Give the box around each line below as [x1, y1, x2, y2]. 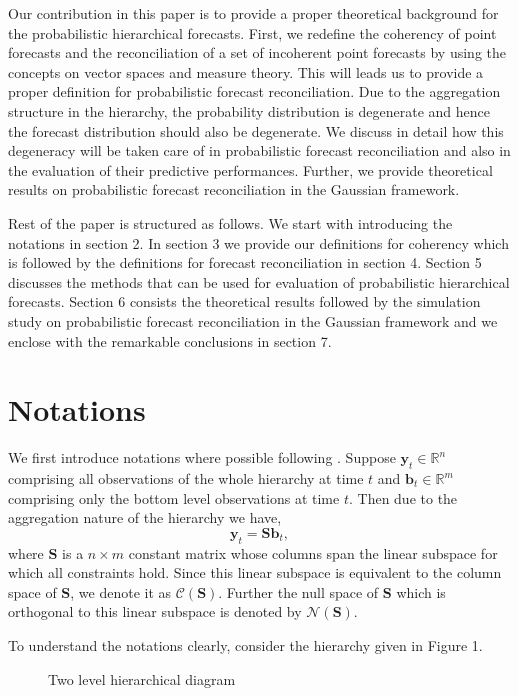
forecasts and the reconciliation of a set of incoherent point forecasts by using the [8, 42, 506, 63]
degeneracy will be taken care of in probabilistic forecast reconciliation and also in [8, 140, 511, 161]
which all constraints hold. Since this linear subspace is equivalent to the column [8, 562, 502, 583]
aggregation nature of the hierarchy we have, [8, 507, 282, 528]
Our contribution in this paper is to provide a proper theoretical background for [8, 3, 499, 23]
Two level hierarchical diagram [48, 668, 236, 689]
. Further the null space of [218, 581, 379, 602]
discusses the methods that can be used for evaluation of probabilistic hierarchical [8, 271, 510, 292]
